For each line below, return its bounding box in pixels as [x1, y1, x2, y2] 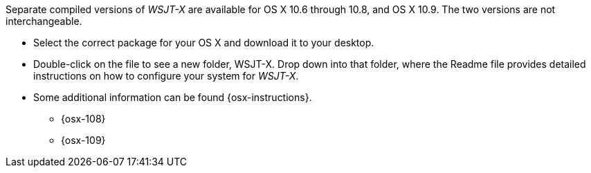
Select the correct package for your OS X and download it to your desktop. [33, 37, 374, 48]
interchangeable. [6, 15, 82, 27]
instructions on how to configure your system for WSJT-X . [33, 70, 299, 82]
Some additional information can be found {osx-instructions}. [33, 91, 312, 103]
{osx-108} [61, 113, 106, 125]
